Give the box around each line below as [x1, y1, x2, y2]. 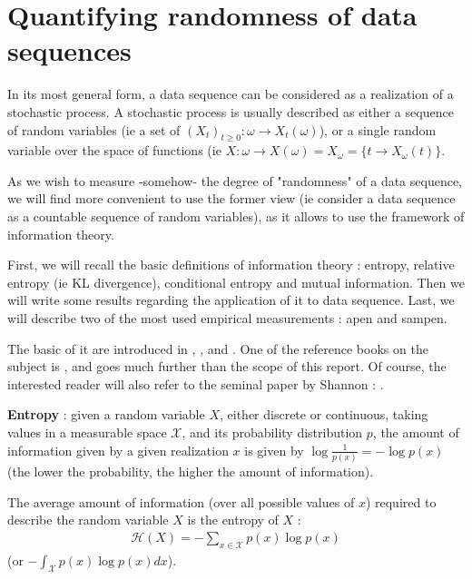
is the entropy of [187, 510, 279, 529]
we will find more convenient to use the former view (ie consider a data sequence [7, 189, 456, 208]
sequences [7, 32, 132, 69]
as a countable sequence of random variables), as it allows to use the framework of [7, 207, 465, 226]
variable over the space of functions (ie [7, 141, 221, 160]
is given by [244, 440, 304, 459]
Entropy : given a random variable [7, 405, 205, 424]
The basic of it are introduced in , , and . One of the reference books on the [7, 339, 428, 358]
